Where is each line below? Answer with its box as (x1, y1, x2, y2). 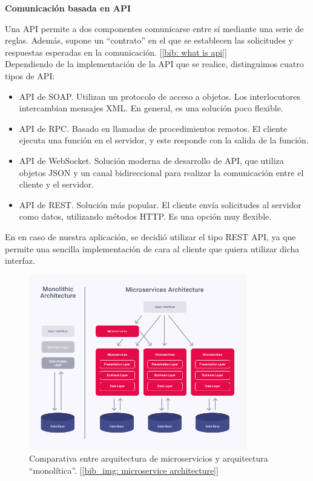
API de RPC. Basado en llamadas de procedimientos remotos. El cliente (19, 122, 288, 134)
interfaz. (5, 254, 35, 267)
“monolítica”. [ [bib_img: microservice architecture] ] (29, 463, 219, 476)
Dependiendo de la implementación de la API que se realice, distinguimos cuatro (5, 57, 304, 70)
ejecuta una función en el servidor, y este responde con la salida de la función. (19, 134, 309, 146)
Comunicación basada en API (5, 2, 131, 14)
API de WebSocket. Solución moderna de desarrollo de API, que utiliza (19, 154, 284, 166)
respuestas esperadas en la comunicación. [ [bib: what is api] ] (5, 45, 227, 58)
